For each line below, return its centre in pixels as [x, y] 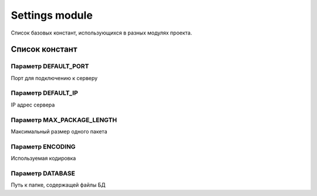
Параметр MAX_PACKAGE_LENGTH [64, 120]
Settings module [52, 15]
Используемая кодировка [43, 159]
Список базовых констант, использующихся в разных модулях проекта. [102, 33]
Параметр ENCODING [43, 146]
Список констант [44, 49]
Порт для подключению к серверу [54, 78]
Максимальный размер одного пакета [59, 131]
